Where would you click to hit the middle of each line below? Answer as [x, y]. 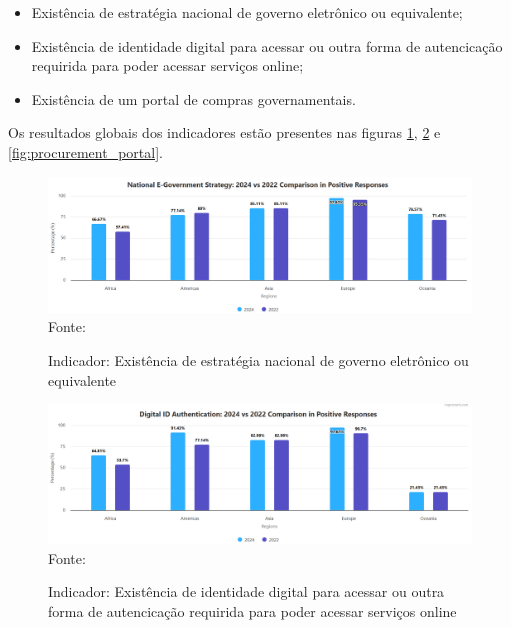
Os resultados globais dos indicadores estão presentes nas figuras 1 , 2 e [224, 132]
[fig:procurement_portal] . [85, 151]
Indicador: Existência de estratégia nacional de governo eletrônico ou [258, 359]
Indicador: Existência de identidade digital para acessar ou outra [246, 591]
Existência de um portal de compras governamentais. [193, 98]
